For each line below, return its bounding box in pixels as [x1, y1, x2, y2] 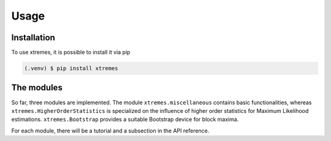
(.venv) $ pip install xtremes [24, 65, 119, 72]
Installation [11, 32, 55, 43]
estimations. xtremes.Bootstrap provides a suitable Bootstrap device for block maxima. [11, 116, 239, 123]
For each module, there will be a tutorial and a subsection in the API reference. [11, 127, 210, 134]
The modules [11, 82, 63, 93]
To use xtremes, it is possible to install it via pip [11, 49, 131, 56]
